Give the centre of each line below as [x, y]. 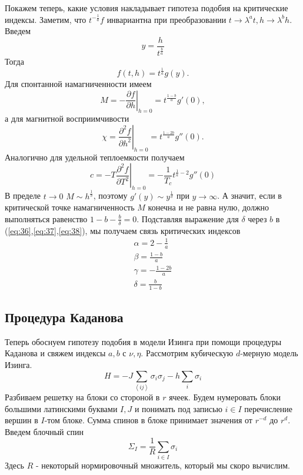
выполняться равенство [46, 218]
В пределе [23, 195]
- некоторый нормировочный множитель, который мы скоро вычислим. [163, 465]
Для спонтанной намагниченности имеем [78, 83]
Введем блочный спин [44, 431]
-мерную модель [269, 353]
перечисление [269, 408]
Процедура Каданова [64, 317]
